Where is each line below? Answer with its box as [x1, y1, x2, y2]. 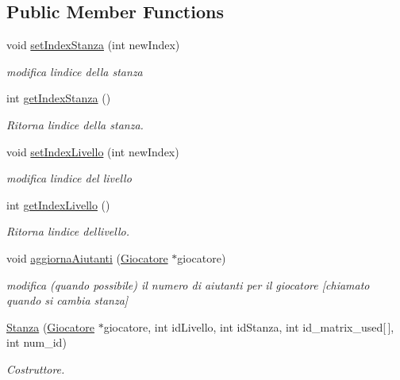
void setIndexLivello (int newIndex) [6, 143, 179, 159]
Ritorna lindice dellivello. [6, 223, 129, 240]
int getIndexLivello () [6, 196, 110, 213]
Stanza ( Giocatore [6, 318, 94, 335]
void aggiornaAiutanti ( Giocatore [6, 249, 168, 266]
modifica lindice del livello [6, 170, 132, 186]
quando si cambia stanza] [6, 292, 129, 309]
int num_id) [6, 334, 67, 351]
